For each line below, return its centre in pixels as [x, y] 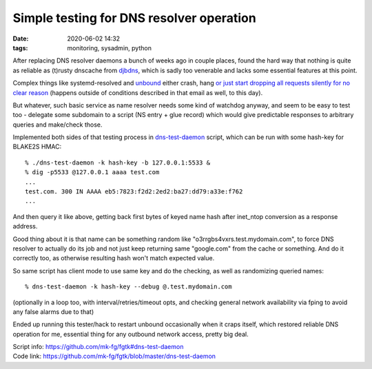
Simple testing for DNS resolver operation [134, 18]
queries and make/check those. [58, 125]
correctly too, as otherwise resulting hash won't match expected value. [114, 258]
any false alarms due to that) [53, 312]
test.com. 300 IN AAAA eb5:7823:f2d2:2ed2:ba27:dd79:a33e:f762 [134, 192]
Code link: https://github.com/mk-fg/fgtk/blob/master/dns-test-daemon [114, 356]
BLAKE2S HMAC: [37, 147]
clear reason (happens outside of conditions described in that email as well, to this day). [138, 92]
